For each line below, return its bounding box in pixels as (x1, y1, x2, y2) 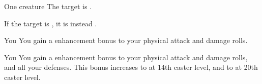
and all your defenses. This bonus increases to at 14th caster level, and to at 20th (4, 62, 258, 72)
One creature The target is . (4, 1, 92, 11)
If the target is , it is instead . (4, 18, 97, 28)
